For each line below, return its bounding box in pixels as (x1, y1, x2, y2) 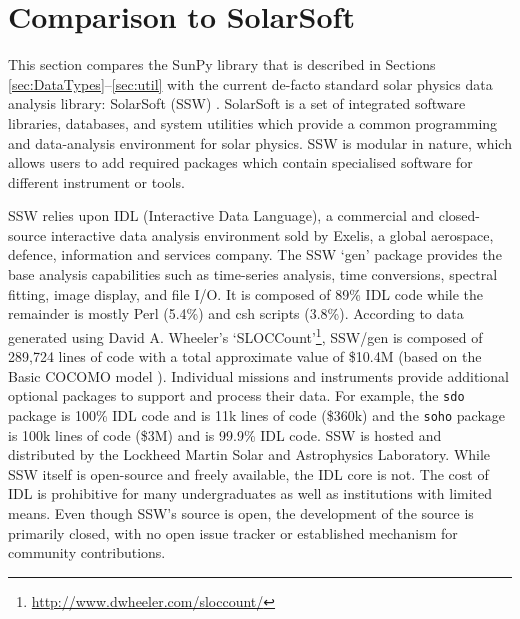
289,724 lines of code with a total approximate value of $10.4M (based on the (8, 346, 482, 367)
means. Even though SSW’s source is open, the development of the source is (8, 502, 474, 523)
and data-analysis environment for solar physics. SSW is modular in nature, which (8, 132, 512, 153)
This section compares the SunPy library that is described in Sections (8, 54, 436, 75)
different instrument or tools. (8, 171, 185, 192)
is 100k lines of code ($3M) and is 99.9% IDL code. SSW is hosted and (8, 424, 442, 445)
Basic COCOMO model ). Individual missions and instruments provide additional (8, 365, 509, 386)
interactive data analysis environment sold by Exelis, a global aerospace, (50, 224, 494, 245)
